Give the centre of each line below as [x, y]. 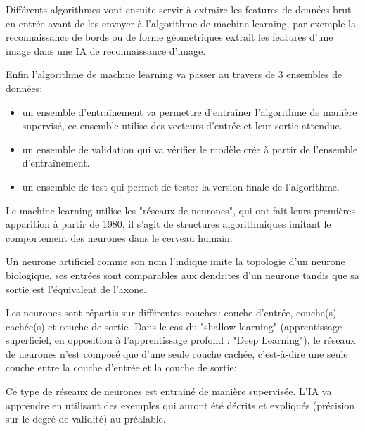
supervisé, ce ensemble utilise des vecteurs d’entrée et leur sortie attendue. [182, 126]
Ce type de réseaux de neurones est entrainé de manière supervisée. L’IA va [169, 391]
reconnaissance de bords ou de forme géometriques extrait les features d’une [169, 37]
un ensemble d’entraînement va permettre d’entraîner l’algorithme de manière [190, 111]
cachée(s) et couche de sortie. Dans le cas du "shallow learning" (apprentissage [174, 326]
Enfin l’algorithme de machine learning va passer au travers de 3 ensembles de [174, 74]
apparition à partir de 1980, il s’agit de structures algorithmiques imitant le [168, 224]
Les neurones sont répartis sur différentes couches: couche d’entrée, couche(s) [171, 313]
